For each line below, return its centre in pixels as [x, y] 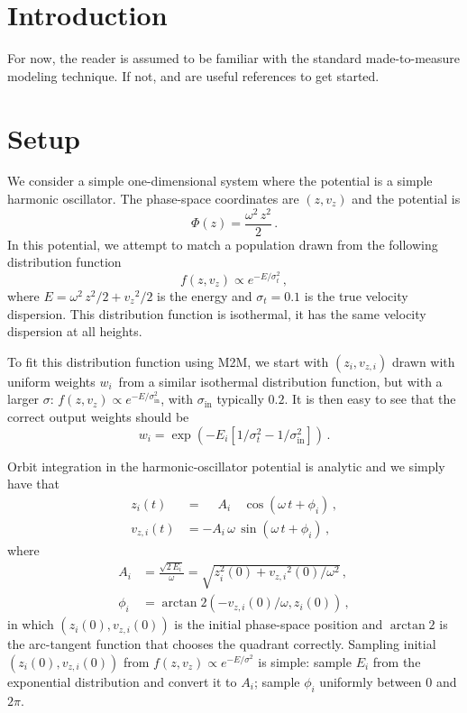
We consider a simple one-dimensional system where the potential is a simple [220, 181]
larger [23, 399]
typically [240, 399]
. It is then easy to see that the [370, 399]
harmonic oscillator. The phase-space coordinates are [153, 199]
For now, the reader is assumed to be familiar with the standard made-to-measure [234, 58]
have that [33, 484]
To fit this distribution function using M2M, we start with [168, 361]
